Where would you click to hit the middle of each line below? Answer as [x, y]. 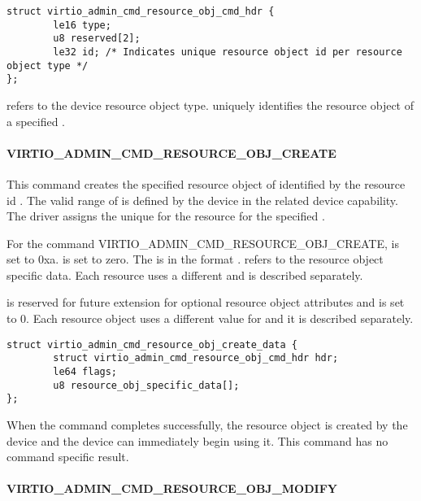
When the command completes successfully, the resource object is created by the [207, 424]
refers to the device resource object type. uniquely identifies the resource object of [210, 105]
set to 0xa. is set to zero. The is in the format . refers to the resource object [195, 259]
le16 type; [82, 25]
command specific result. [68, 457]
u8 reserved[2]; [97, 39]
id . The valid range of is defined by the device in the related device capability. [202, 200]
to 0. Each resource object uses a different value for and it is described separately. [210, 318]
